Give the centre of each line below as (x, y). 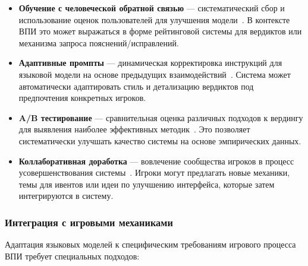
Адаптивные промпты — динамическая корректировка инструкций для (150, 63)
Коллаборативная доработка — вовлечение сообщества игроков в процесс (156, 161)
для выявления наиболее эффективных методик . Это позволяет (134, 129)
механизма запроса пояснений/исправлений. (99, 42)
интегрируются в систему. (66, 196)
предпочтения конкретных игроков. (82, 98)
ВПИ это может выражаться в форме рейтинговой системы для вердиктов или (160, 31)
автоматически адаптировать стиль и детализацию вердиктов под (136, 86)
